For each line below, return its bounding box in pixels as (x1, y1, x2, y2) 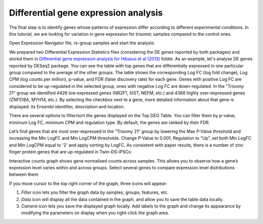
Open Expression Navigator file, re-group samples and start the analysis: (9, 40, 155, 46)
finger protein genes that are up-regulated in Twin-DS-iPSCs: (9, 149, 132, 155)
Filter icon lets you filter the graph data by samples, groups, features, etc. (21, 189, 169, 195)
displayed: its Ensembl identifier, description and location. (9, 103, 125, 109)
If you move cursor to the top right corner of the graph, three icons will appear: (9, 181, 168, 186)
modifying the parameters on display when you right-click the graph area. (21, 210, 169, 216)
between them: (9, 171, 39, 178)
